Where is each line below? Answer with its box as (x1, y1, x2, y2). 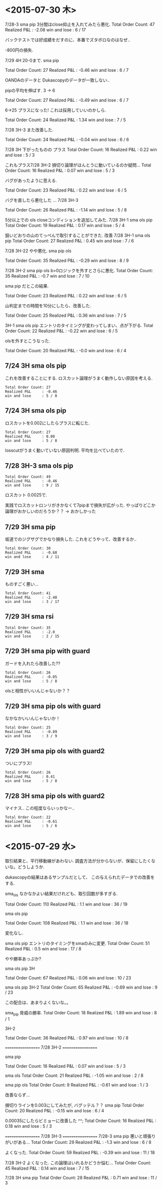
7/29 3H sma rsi (5, 612, 54, 621)
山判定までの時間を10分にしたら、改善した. (5, 303, 91, 309)
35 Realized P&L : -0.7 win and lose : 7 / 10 (5, 273, 90, 279)
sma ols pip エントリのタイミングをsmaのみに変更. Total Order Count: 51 (5, 940, 150, 946)
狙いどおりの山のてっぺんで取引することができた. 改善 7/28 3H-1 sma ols (5, 232, 151, 238)
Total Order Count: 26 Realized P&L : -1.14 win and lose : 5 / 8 (5, 207, 127, 212)
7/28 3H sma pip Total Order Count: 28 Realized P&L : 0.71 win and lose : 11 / (5, 1174, 157, 1180)
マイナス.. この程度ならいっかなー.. (5, 805, 75, 811)
